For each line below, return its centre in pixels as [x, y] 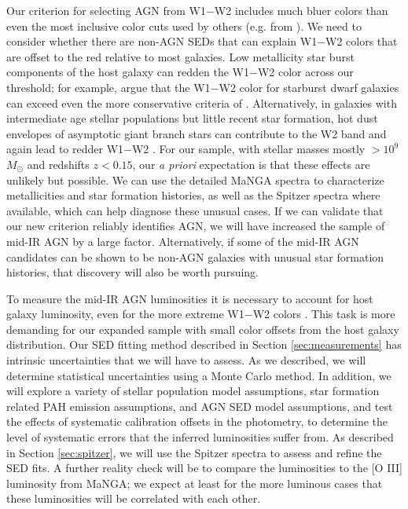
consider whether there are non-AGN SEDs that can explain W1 [162, 41]
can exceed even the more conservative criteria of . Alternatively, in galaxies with [202, 103]
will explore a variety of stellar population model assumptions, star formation [193, 391]
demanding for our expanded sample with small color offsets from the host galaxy [203, 329]
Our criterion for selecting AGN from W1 [106, 10]
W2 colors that [362, 41]
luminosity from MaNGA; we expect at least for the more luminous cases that [195, 483]
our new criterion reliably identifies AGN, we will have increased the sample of [196, 226]
